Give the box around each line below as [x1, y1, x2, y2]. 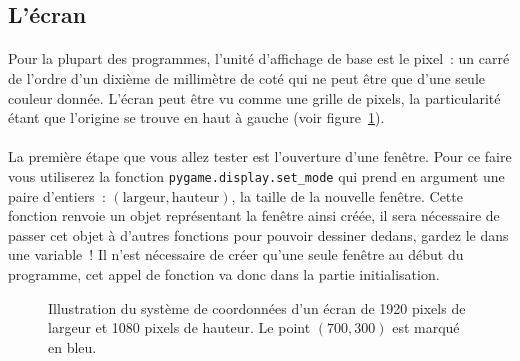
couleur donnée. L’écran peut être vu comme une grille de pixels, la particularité [8, 87, 501, 108]
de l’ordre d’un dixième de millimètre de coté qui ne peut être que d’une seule [8, 67, 485, 88]
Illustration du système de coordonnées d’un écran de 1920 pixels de [48, 297, 466, 318]
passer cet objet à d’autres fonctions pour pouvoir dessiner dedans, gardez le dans [8, 224, 509, 245]
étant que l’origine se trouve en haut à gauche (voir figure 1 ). [8, 107, 385, 128]
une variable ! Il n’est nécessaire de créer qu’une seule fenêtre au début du [8, 244, 464, 265]
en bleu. [48, 336, 97, 357]
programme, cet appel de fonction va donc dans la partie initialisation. [8, 263, 440, 284]
